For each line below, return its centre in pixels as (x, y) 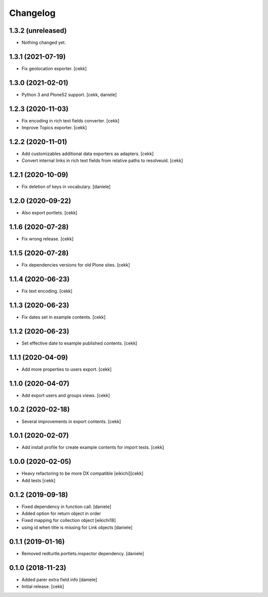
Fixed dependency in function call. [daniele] (67, 507)
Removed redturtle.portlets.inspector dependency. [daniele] (83, 553)
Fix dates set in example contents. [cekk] (64, 317)
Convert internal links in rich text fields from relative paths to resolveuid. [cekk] (102, 161)
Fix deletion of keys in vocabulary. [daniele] (66, 187)
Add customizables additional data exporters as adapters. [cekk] (88, 154)
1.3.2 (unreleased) (38, 31)
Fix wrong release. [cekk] (48, 239)
